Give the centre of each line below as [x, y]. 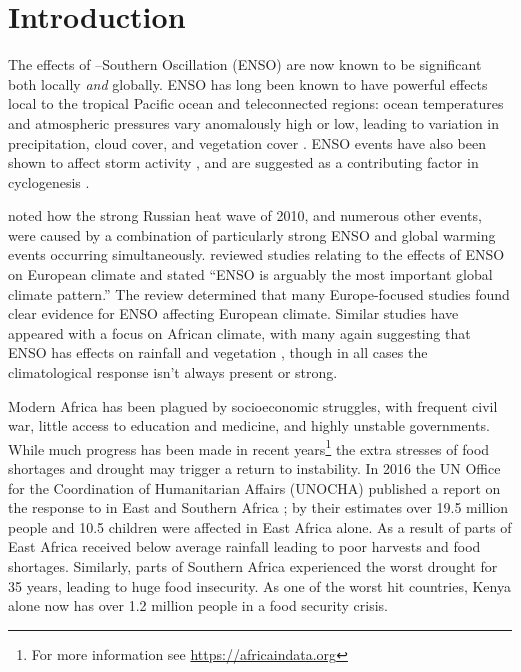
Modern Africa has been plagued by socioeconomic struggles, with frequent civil [253, 405]
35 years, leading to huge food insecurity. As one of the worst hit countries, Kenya [259, 585]
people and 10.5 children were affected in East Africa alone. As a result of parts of [260, 526]
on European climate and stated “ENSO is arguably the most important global [250, 274]
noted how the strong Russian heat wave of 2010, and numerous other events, [245, 215]
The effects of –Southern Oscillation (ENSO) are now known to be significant [245, 64]
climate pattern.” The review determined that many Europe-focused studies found [259, 293]
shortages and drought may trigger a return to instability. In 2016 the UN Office [254, 468]
